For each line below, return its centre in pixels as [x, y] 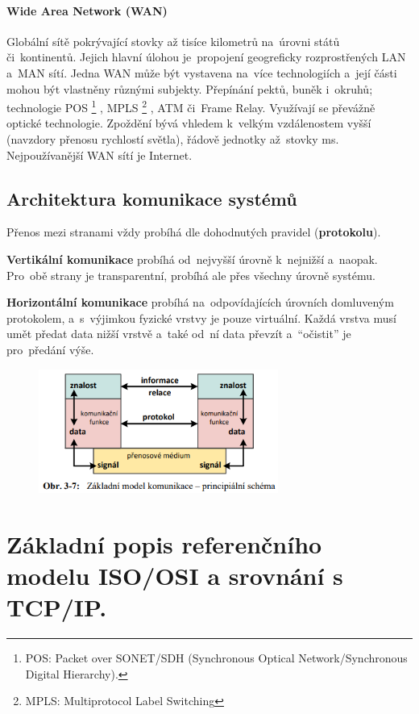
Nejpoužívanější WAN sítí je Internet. [100, 154]
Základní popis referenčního [164, 543]
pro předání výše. [50, 349]
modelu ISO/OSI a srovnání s [175, 575]
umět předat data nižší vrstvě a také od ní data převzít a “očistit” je [179, 334]
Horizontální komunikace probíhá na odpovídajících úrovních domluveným [200, 302]
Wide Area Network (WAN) [87, 10]
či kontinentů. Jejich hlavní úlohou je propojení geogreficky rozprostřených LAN [206, 57]
